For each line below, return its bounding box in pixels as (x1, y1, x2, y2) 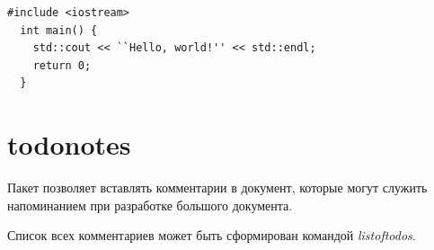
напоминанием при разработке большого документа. (7, 195, 293, 214)
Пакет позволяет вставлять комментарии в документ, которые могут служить (7, 178, 428, 197)
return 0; (32, 58, 92, 72)
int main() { (20, 23, 98, 37)
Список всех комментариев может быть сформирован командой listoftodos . (7, 226, 416, 245)
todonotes (7, 126, 131, 163)
